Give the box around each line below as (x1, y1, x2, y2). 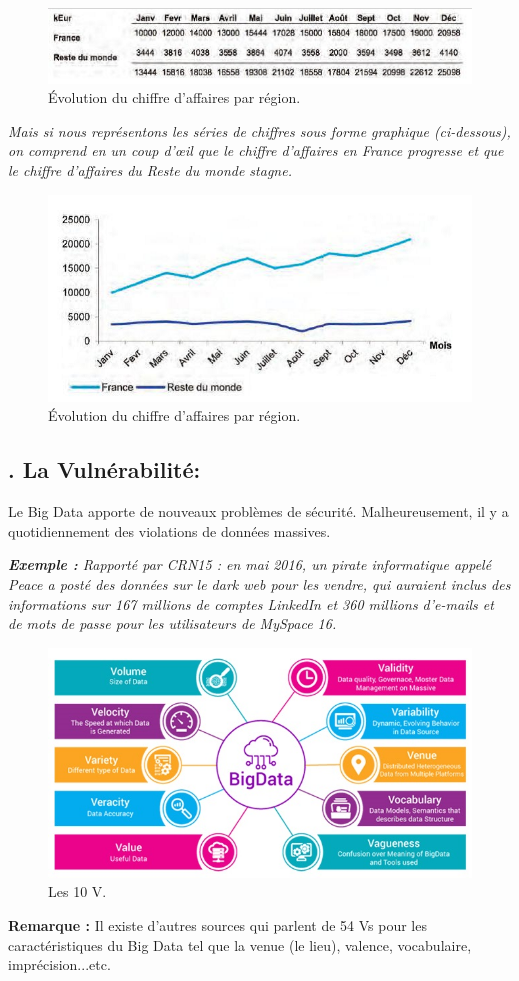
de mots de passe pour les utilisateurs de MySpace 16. (8, 613, 337, 634)
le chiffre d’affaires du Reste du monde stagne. (8, 160, 292, 181)
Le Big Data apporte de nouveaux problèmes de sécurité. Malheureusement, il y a (8, 501, 509, 522)
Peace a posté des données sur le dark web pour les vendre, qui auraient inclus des (8, 574, 511, 595)
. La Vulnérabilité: (8, 454, 201, 485)
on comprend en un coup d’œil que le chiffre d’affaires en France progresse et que (8, 140, 504, 161)
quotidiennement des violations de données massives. (8, 520, 331, 541)
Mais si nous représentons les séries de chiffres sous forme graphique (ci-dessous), (8, 120, 511, 141)
